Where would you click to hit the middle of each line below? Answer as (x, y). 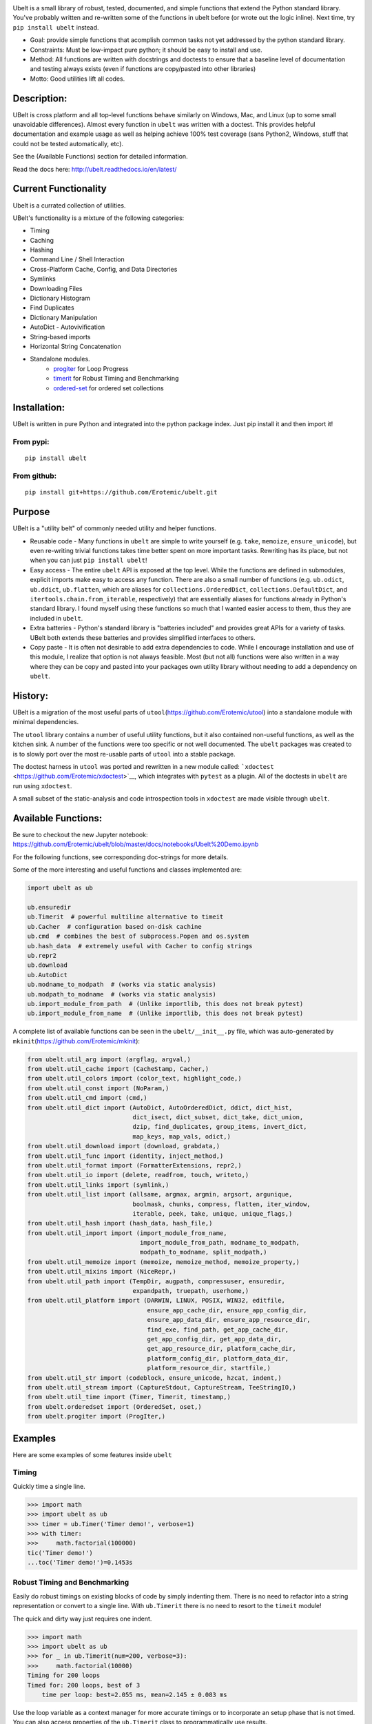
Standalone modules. (60, 359)
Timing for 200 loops (64, 1675)
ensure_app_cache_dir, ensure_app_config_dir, (227, 1310)
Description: (40, 98)
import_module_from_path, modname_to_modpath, (219, 1243)
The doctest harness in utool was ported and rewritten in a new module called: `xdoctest (144, 766)
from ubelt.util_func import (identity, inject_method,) (125, 1156)
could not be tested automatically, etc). (68, 143)
